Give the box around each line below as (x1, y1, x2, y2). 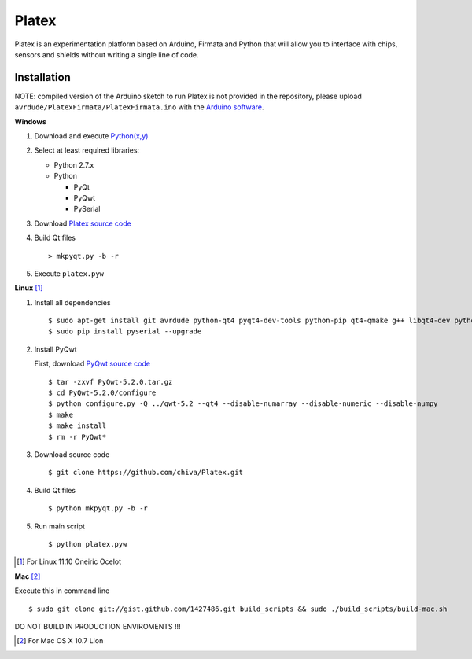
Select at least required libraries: (34, 145, 140, 155)
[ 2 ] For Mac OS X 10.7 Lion (17, 636, 104, 646)
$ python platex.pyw (48, 539, 127, 548)
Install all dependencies (34, 297, 111, 307)
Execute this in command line (14, 586, 110, 595)
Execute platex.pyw (34, 268, 105, 278)
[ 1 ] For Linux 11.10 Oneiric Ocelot (17, 557, 122, 566)
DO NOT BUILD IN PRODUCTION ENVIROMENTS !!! (14, 621, 181, 631)
